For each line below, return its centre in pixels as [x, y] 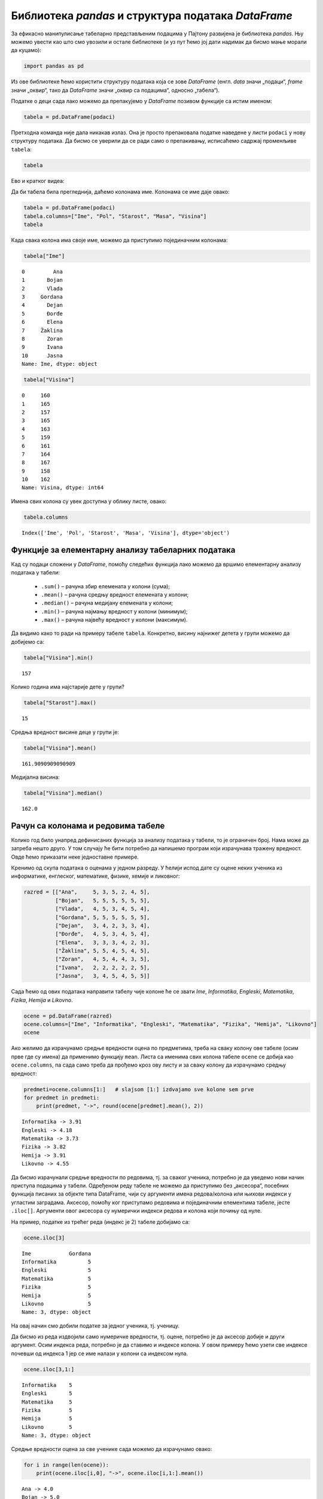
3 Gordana [42, 297]
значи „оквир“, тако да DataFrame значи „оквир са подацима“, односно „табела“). [115, 90]
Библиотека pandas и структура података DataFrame [152, 16]
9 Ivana [42, 347]
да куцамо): [26, 50]
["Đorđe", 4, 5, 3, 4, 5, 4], [102, 934]
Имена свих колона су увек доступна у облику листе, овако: [89, 501]
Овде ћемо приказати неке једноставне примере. [75, 857]
